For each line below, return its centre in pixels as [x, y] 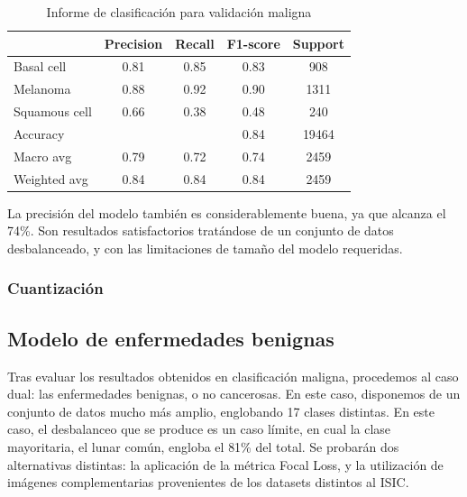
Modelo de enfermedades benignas [171, 338]
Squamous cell [53, 111]
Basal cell [40, 66]
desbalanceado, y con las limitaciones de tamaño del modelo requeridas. [205, 248]
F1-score [253, 43]
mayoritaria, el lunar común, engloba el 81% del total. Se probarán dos [203, 446]
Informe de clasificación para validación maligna [179, 12]
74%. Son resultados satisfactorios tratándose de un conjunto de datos [201, 230]
